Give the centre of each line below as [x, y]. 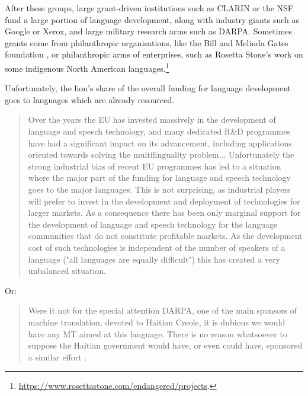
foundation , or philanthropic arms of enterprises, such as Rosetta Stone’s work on [154, 54]
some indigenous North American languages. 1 [87, 67]
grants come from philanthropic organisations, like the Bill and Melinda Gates [147, 42]
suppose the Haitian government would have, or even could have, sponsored [165, 345]
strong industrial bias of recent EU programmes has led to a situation [155, 166]
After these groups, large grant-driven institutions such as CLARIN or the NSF [149, 8]
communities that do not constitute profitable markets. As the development [165, 236]
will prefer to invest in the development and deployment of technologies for [164, 201]
